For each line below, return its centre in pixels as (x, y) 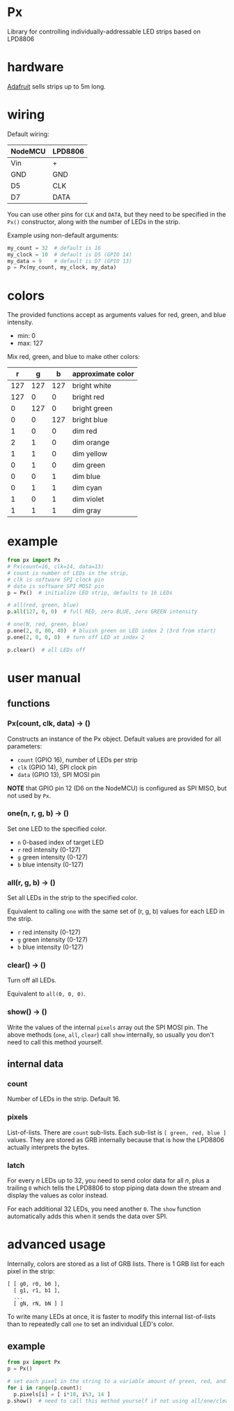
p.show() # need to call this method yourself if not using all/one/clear (119, 1401)
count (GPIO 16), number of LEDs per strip (77, 760)
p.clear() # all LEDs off (46, 650)
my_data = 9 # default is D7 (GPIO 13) (70, 261)
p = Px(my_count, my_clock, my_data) (62, 267)
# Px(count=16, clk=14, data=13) (56, 567)
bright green (92, 408)
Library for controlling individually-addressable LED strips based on (104, 31)
